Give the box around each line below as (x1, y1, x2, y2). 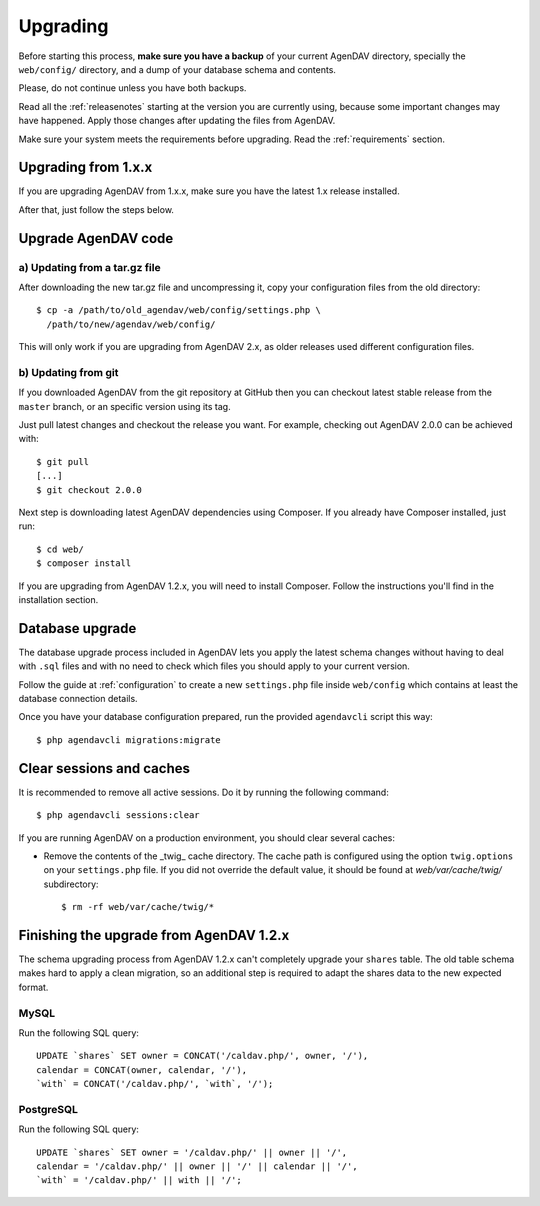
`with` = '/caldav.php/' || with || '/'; (36, 1175, 242, 1186)
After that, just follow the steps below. (18, 203, 175, 215)
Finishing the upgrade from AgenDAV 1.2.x (18, 926, 290, 944)
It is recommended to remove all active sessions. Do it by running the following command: (18, 786, 389, 798)
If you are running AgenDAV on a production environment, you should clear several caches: (18, 831, 395, 844)
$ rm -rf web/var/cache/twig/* (61, 901, 215, 913)
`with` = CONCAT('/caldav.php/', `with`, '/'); (36, 1078, 274, 1090)
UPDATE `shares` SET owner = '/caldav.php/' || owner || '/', (36, 1146, 348, 1158)
